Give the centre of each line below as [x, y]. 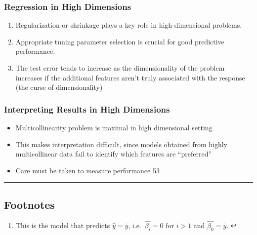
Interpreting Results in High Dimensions [87, 109]
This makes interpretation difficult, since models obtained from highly [122, 144]
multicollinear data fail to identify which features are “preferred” [114, 154]
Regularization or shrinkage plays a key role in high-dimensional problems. [129, 25]
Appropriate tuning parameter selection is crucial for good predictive [120, 41]
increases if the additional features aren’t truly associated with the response [130, 77]
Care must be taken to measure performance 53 [87, 170]
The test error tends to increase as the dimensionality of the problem [120, 68]
